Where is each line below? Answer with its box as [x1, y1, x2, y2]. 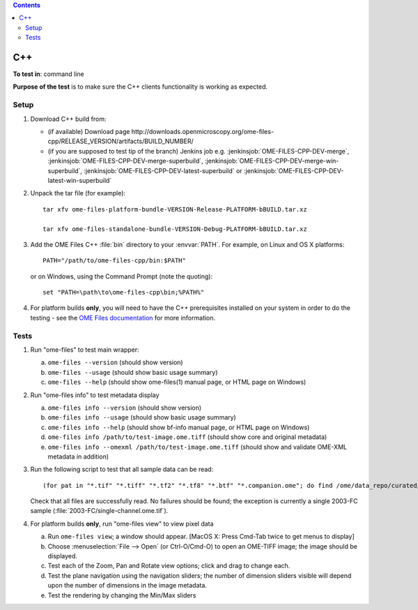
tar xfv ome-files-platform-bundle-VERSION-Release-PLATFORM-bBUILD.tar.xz [42, 205, 307, 213]
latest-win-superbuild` [47, 176, 112, 184]
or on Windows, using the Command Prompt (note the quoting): [30, 272, 213, 281]
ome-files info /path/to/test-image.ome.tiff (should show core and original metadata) [47, 433, 327, 441]
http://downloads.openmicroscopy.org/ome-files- [131, 128, 274, 135]
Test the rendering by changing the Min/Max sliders [47, 590, 196, 600]
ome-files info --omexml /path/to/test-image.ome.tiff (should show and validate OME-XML [47, 442, 348, 451]
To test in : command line [13, 70, 85, 78]
